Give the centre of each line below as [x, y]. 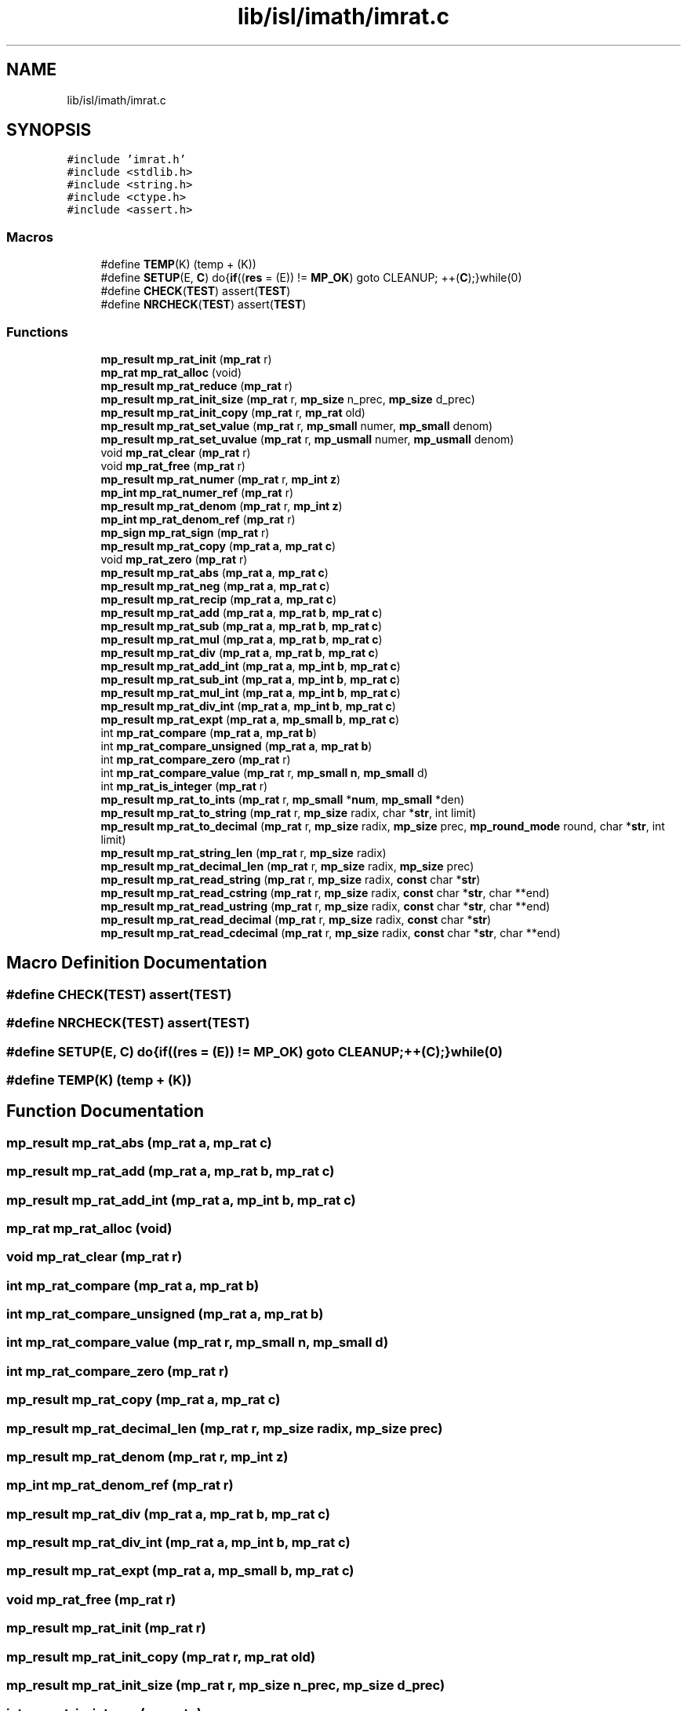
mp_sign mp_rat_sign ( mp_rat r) [185, 532]
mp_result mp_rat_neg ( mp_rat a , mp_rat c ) [215, 586]
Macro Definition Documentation [137, 963]
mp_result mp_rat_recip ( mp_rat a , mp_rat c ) [219, 599]
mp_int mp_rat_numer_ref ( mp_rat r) [197, 492]
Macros [30, 237]
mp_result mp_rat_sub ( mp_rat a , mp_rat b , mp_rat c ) [242, 626]
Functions [37, 332]
